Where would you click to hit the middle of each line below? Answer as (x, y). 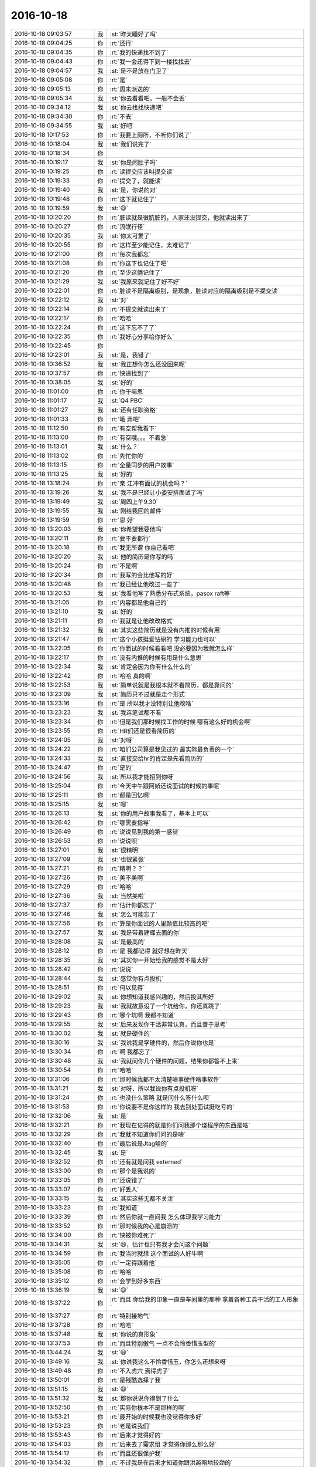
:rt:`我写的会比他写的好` (142, 575)
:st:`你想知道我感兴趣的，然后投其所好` (163, 996)
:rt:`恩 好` (122, 520)
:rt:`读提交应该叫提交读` (142, 171)
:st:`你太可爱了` (131, 236)
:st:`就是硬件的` (131, 1033)
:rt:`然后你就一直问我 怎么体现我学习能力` (166, 1216)
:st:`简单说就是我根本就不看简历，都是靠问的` (172, 685)
